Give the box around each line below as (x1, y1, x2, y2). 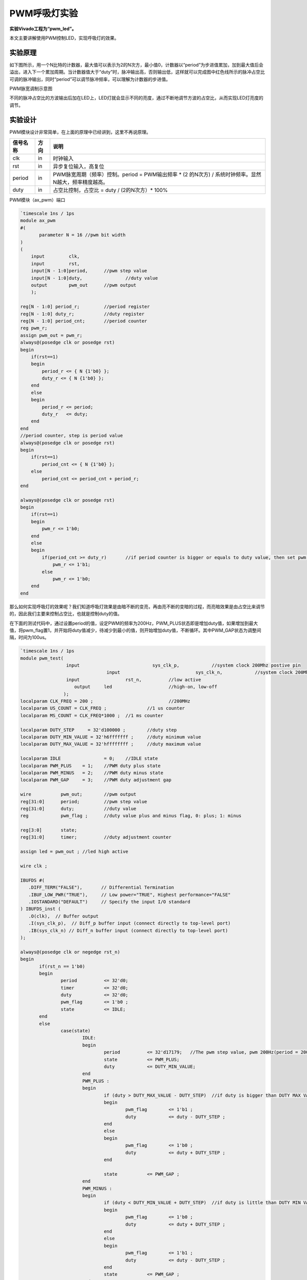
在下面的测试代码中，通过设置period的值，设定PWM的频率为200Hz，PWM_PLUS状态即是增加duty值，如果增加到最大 (9, 620, 258, 626)
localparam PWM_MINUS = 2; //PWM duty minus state (20, 770, 164, 776)
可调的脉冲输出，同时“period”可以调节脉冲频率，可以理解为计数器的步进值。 (9, 76, 171, 82)
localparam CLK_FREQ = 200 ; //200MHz (20, 698, 190, 704)
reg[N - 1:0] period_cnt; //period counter (20, 318, 147, 324)
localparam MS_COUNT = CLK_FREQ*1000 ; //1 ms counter (20, 712, 164, 718)
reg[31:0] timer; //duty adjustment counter (20, 835, 171, 840)
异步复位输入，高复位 (53, 163, 104, 170)
